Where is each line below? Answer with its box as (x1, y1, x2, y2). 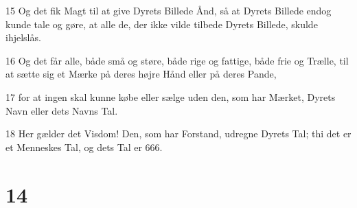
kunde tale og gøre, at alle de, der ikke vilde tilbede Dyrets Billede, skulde (5, 16, 318, 31)
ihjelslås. (5, 30, 41, 45)
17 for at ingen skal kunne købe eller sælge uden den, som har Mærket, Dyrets (5, 89, 336, 104)
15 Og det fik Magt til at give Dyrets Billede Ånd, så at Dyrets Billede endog (5, 3, 332, 17)
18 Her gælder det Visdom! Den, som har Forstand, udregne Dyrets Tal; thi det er (5, 126, 352, 141)
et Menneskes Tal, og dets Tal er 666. (5, 139, 163, 154)
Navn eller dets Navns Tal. (5, 103, 118, 117)
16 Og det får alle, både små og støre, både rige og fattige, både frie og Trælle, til (5, 53, 349, 67)
